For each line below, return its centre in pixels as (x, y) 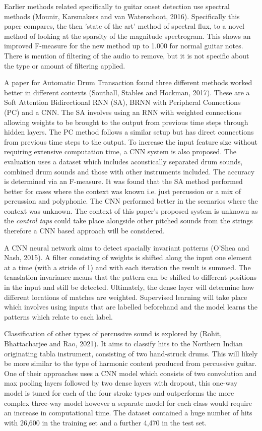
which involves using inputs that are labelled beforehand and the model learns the (131, 307)
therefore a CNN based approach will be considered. (84, 231)
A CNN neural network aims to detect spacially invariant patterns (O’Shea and (127, 247)
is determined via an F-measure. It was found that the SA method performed (123, 181)
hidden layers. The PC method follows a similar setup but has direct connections (129, 132)
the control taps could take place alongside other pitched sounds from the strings (128, 221)
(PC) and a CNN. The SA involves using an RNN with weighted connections (123, 112)
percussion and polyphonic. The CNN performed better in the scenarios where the (131, 201)
